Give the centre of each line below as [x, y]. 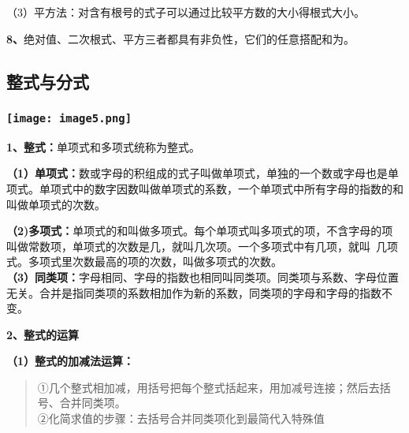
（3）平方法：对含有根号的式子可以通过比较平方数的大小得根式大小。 [186, 12]
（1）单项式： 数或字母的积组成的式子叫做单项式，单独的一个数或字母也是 [197, 173]
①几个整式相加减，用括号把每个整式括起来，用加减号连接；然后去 [208, 387]
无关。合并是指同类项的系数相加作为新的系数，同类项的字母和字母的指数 [194, 292]
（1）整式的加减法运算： [71, 361]
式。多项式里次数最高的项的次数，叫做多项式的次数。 [144, 261]
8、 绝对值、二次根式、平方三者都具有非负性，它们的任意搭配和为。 [181, 38]
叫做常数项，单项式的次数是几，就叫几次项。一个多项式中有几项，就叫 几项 [202, 246]
